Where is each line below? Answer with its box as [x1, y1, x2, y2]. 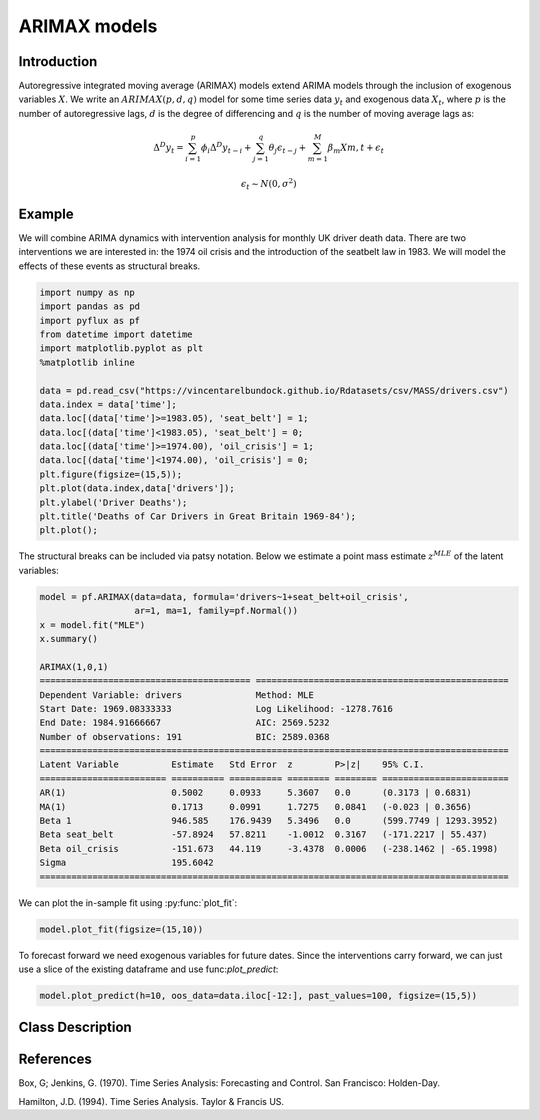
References [18, 1051, 92, 1068]
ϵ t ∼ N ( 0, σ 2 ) [240, 176, 297, 192]
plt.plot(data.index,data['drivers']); [39, 483, 235, 494]
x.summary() [39, 633, 99, 644]
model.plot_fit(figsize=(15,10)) [39, 923, 204, 935]
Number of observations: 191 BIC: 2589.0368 [39, 731, 330, 742]
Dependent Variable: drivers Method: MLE [39, 689, 314, 700]
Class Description [18, 1019, 132, 1036]
